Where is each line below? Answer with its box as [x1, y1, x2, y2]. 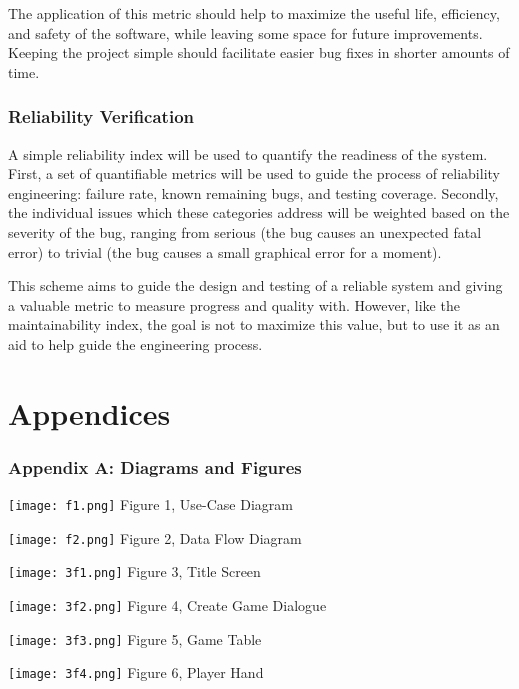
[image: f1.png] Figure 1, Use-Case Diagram [8, 494, 293, 515]
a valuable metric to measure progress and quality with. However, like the [8, 294, 460, 315]
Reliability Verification [8, 104, 195, 129]
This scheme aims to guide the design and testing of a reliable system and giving [8, 275, 503, 296]
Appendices [8, 392, 171, 433]
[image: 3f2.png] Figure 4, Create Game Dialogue [8, 595, 327, 616]
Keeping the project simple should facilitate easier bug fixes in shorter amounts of [8, 42, 510, 63]
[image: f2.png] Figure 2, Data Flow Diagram [8, 527, 302, 548]
